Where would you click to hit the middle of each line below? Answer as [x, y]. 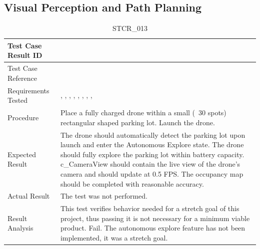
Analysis [20, 228]
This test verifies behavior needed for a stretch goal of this [150, 208]
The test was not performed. [104, 196]
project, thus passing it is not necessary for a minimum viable [155, 218]
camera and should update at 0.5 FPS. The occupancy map [152, 173]
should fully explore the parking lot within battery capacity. [152, 154]
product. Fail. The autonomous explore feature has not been [153, 228]
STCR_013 [130, 28]
